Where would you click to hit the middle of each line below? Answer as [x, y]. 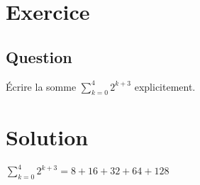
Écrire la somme [41, 86]
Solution [47, 136]
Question [39, 56]
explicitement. [165, 86]
